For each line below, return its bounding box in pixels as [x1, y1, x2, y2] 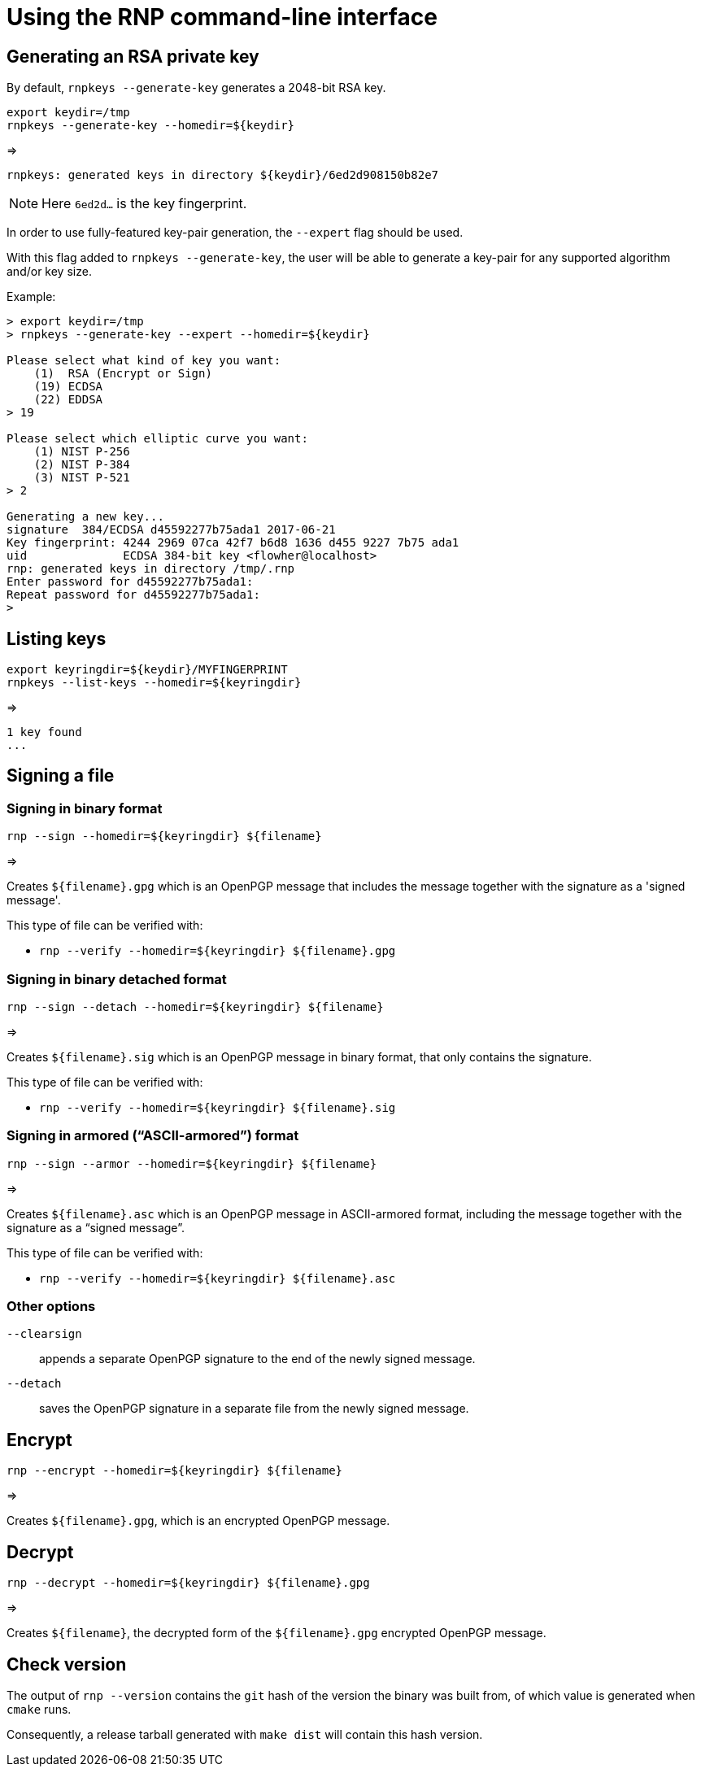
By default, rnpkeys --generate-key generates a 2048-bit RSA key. [7, 81, 386, 95]
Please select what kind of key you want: [7, 354, 281, 368]
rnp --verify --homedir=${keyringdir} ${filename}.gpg [39, 944, 396, 958]
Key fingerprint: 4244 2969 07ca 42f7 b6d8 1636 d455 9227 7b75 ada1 [7, 536, 459, 550]
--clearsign [7, 1327, 82, 1341]
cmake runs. [7, 1702, 72, 1717]
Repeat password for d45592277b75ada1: [7, 588, 260, 602]
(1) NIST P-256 [33, 445, 130, 459]
